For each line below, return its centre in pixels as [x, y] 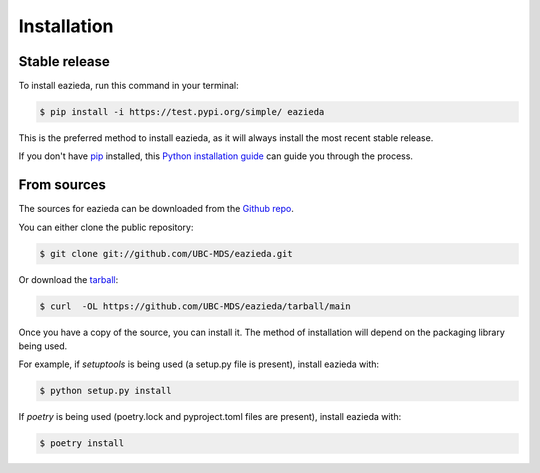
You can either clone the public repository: [106, 227]
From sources [62, 185]
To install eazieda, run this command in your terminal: [128, 86]
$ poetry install [82, 443]
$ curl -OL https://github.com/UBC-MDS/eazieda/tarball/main [195, 306]
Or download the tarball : [68, 279]
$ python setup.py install [105, 391]
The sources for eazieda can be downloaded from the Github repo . [156, 209]
